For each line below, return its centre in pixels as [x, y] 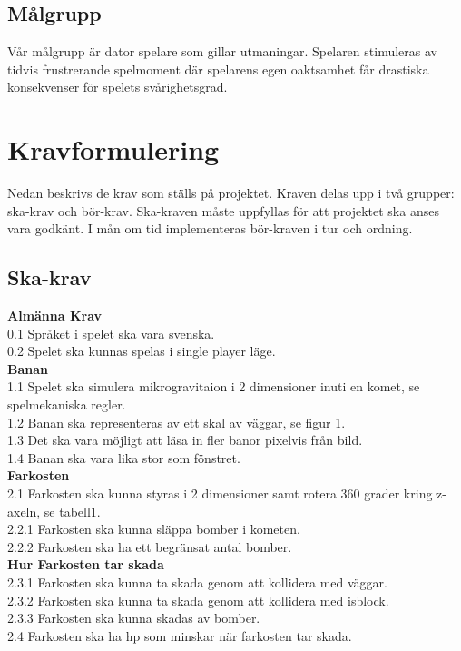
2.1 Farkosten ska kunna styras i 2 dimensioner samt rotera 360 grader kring [220, 493]
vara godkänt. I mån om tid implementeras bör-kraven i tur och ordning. [210, 228]
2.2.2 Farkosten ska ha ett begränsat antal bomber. [150, 546]
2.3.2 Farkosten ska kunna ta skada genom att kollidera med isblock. [198, 600]
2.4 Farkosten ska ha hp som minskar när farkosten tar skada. [180, 635]
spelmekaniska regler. [67, 404]
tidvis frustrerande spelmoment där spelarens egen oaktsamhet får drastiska [218, 69]
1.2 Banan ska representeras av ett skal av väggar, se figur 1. [177, 422]
